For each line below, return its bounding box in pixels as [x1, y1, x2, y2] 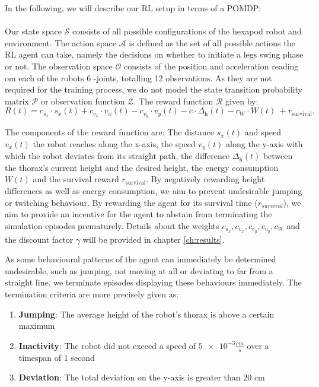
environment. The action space [5, 36, 116, 49]
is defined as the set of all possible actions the [129, 36, 295, 49]
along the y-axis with [226, 137, 303, 150]
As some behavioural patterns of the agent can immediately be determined [5, 253, 276, 265]
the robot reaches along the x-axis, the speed [33, 137, 196, 150]
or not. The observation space [5, 59, 113, 72]
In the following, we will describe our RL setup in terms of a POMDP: [5, 2, 261, 14]
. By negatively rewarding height [146, 173, 265, 185]
